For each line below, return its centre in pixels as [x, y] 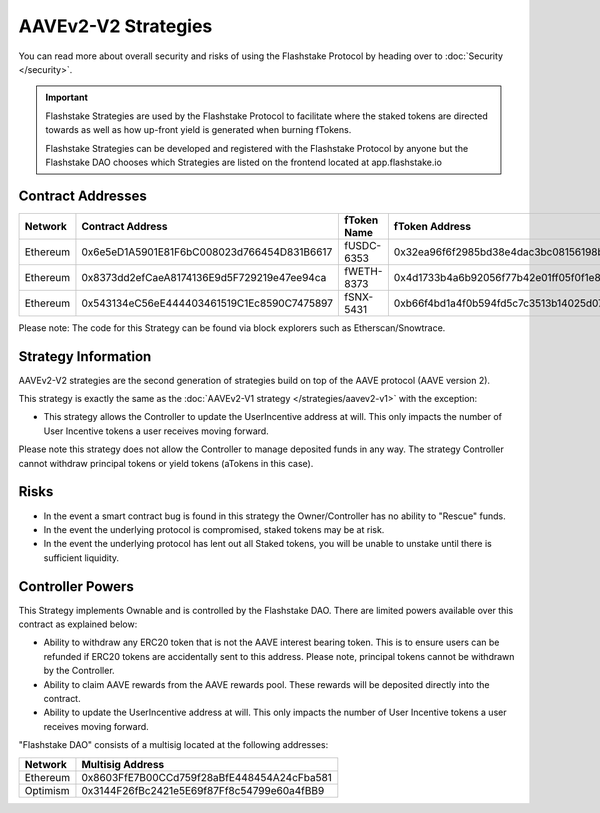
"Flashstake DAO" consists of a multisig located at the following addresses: [173, 745]
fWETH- [363, 271]
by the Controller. [79, 671]
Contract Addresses [82, 195]
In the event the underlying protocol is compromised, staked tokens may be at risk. [214, 529]
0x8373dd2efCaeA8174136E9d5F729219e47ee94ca [204, 277]
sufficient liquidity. [81, 557]
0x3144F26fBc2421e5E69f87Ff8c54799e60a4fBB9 [203, 790]
